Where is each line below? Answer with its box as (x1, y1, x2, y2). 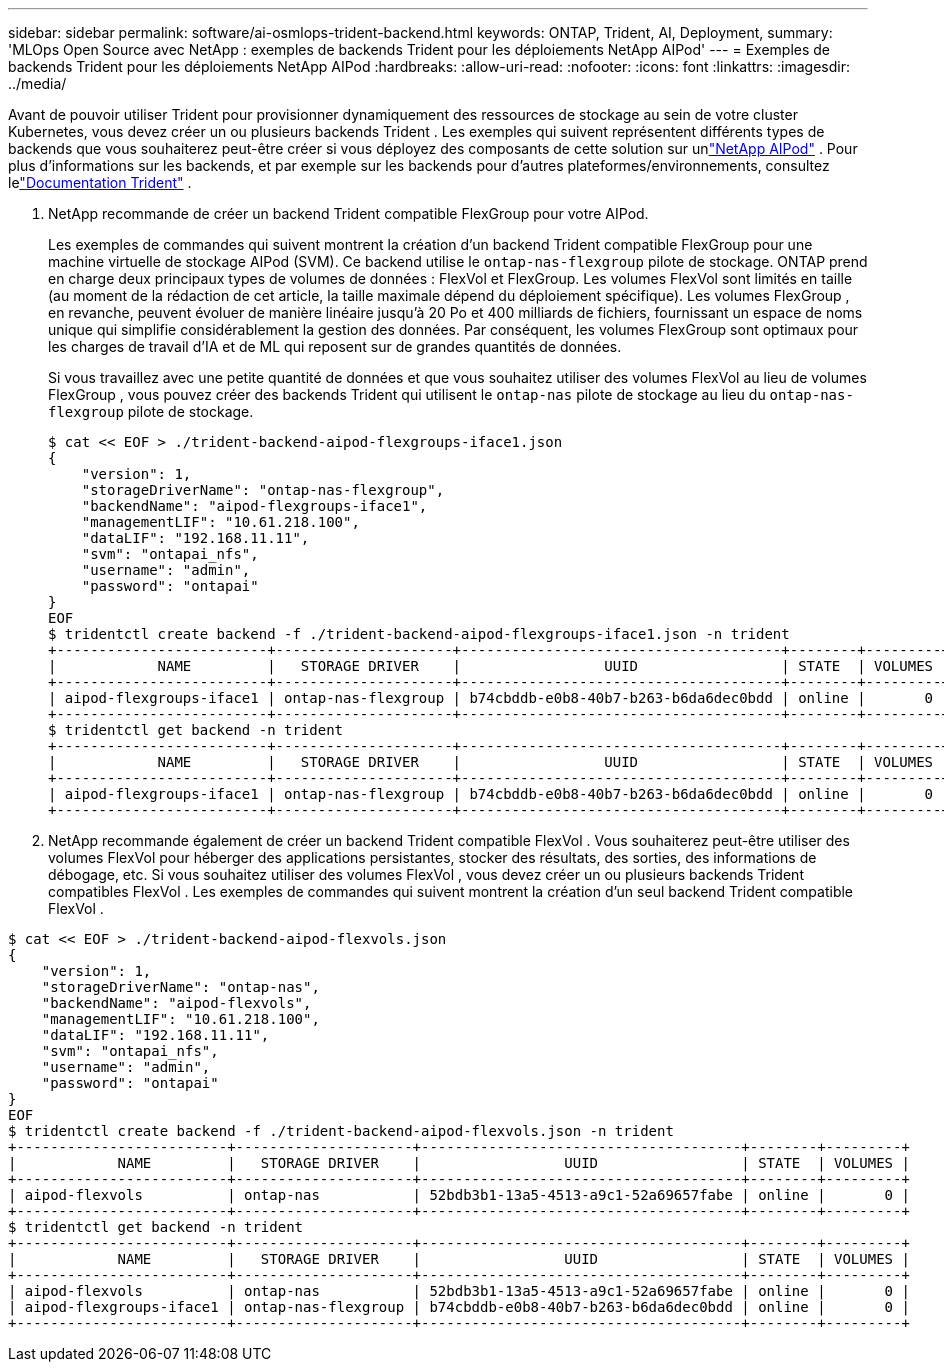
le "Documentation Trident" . (8, 174, 192, 191)
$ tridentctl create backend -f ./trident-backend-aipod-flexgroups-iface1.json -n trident (48, 626, 790, 642)
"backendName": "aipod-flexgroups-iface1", (81, 498, 428, 514)
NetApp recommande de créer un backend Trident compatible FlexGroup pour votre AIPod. (48, 205, 649, 222)
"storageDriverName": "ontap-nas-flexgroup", (81, 482, 445, 498)
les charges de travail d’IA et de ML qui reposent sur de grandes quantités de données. (48, 338, 622, 355)
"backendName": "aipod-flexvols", (41, 995, 312, 1011)
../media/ (8, 75, 67, 92)
